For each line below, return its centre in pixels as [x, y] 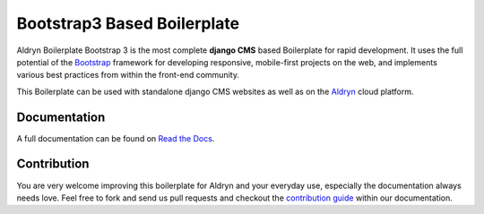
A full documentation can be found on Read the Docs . [116, 138]
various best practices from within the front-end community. [128, 75]
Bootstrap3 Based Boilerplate [128, 23]
